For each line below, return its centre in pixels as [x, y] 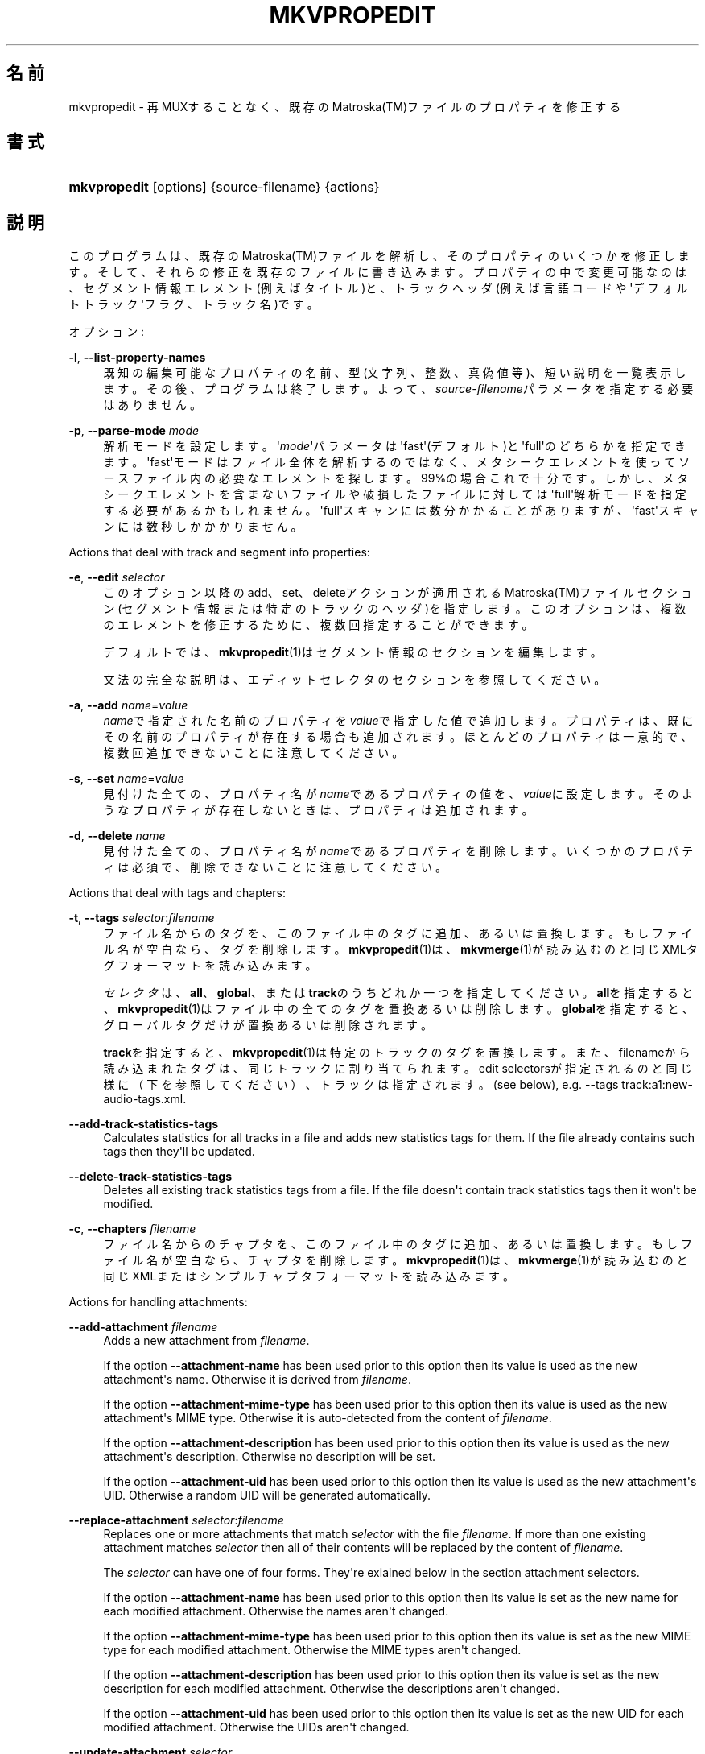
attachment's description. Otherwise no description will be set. [270, 1457]
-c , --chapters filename [132, 1229]
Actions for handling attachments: [158, 1302]
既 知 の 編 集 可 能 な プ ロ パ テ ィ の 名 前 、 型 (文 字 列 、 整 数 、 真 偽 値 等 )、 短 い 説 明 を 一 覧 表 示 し [395, 373]
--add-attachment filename [143, 1327]
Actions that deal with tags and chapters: [177, 893]
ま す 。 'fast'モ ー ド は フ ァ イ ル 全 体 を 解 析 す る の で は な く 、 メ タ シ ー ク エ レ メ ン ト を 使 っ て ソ [397, 462]
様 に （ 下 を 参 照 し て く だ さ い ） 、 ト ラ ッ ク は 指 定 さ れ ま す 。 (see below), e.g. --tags [361, 1085]
